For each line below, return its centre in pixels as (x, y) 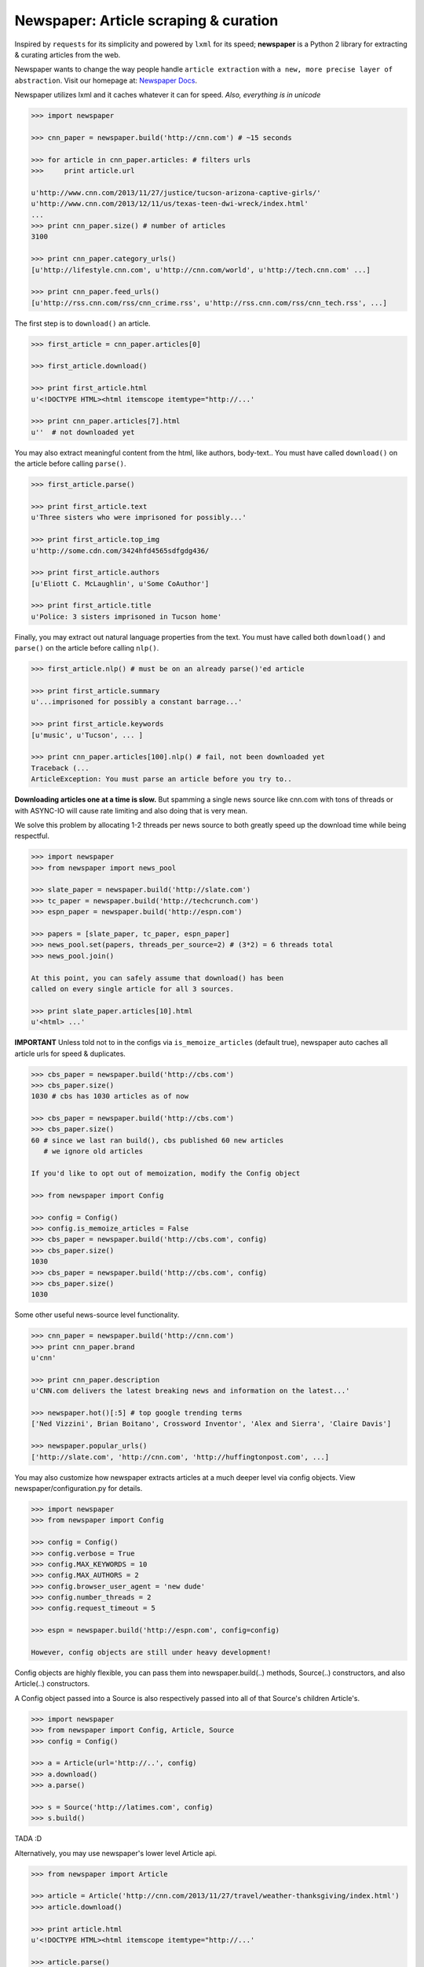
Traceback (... (60, 768)
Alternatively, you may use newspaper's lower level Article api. (116, 1853)
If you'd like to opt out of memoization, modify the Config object (166, 1174)
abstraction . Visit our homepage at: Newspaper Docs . (106, 80)
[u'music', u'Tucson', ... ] (87, 735)
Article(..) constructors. (52, 1684)
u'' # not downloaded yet (83, 432)
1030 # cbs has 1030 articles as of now (110, 1096)
